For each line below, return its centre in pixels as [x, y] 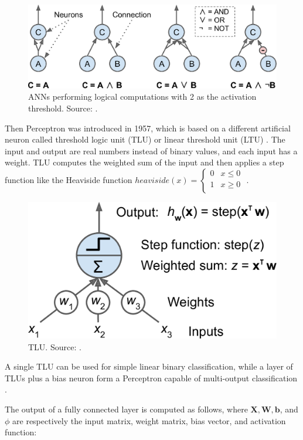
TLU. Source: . [55, 346]
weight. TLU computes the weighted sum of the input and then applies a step [144, 162]
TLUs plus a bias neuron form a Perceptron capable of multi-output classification [151, 378]
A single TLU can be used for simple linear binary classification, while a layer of [149, 366]
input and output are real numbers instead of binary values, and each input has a [151, 150]
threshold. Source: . [63, 108]
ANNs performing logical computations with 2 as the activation [142, 97]
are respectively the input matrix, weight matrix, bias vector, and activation [149, 420]
